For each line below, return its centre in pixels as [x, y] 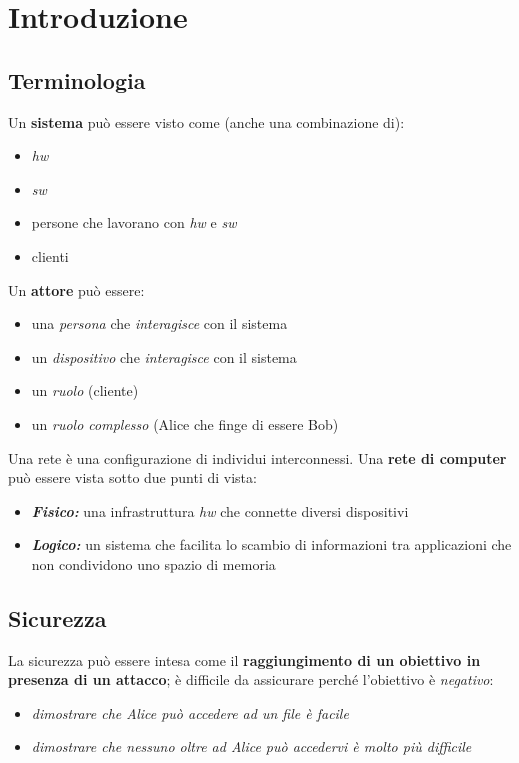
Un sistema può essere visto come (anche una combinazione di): [206, 121]
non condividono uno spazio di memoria [153, 563]
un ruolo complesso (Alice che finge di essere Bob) [185, 423]
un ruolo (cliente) [85, 390]
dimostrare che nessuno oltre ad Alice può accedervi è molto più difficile [251, 746]
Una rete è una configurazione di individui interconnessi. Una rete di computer [257, 457]
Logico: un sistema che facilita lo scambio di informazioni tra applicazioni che [271, 544]
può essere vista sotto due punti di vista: [132, 477]
